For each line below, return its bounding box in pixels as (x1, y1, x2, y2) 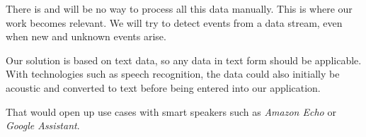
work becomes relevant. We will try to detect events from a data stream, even (6, 15, 343, 30)
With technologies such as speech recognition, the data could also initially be (6, 66, 340, 81)
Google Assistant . (6, 118, 80, 133)
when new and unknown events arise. (6, 29, 166, 44)
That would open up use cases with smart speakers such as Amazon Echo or (6, 104, 336, 119)
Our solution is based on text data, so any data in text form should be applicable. (6, 52, 362, 67)
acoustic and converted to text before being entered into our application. (6, 80, 321, 95)
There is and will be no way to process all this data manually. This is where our (6, 1, 353, 16)
